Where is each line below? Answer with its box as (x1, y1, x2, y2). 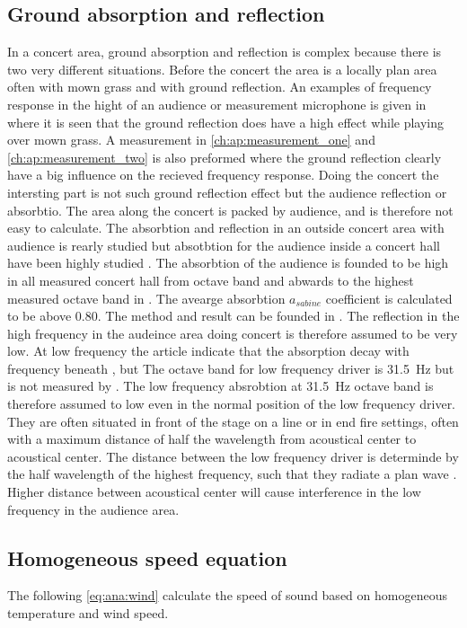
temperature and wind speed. (7, 604, 169, 623)
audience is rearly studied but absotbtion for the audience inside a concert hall (7, 235, 440, 254)
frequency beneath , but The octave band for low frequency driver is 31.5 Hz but (7, 358, 454, 377)
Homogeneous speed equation (7, 544, 287, 571)
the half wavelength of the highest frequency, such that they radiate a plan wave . (7, 464, 457, 483)
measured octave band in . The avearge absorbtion (7, 288, 286, 307)
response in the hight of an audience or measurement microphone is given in (7, 94, 427, 113)
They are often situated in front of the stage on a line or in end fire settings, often (7, 411, 459, 430)
